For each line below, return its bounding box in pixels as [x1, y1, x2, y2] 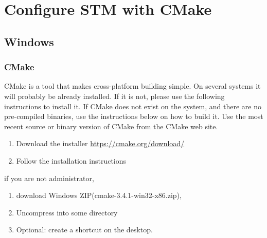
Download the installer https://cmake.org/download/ [16, 138, 185, 149]
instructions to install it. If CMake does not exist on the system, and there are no [4, 101, 261, 111]
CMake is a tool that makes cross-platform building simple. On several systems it [4, 81, 261, 91]
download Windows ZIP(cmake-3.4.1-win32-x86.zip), [16, 190, 182, 201]
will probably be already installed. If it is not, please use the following [4, 90, 225, 101]
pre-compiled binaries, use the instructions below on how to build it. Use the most [4, 111, 263, 122]
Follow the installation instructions [16, 155, 127, 166]
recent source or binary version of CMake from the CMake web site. [4, 121, 218, 131]
